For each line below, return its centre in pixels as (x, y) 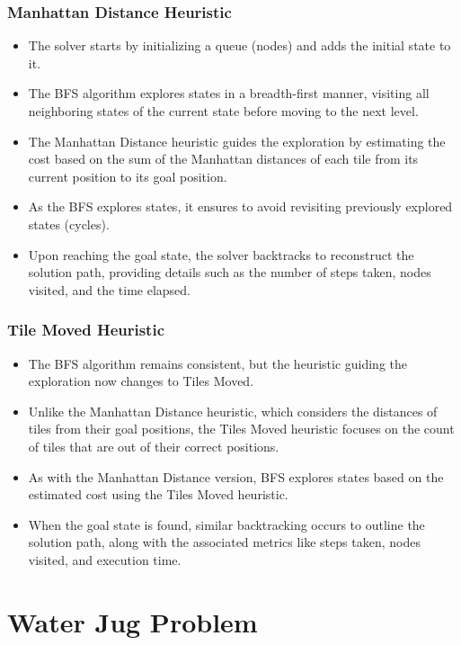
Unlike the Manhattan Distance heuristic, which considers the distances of (233, 411)
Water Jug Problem (133, 621)
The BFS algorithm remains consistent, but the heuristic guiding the (218, 363)
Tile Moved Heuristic (86, 330)
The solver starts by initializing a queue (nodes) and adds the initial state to (239, 45)
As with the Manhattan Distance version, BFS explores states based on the (236, 476)
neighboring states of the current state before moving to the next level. (223, 111)
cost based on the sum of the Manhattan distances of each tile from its (223, 159)
